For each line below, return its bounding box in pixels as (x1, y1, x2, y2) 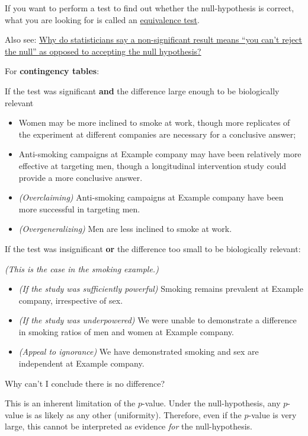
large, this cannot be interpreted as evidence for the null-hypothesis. (5, 420, 252, 432)
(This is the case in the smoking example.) (5, 262, 159, 275)
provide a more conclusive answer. (18, 171, 143, 183)
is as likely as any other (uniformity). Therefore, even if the (26, 408, 242, 421)
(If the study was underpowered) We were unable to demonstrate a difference (18, 314, 297, 326)
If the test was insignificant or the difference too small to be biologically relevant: (5, 242, 301, 254)
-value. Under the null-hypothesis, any (142, 397, 281, 409)
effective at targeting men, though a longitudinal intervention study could (18, 159, 287, 171)
